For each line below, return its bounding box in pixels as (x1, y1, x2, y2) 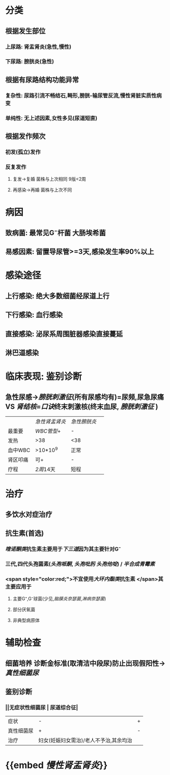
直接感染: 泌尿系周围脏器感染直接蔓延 (5, 330, 123, 338)
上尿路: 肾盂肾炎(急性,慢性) (5, 43, 72, 50)
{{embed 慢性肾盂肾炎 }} (5, 759, 108, 771)
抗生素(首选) (5, 529, 44, 537)
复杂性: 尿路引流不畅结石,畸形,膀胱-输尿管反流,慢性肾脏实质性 (5, 92, 157, 99)
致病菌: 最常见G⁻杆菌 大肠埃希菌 (5, 228, 106, 237)
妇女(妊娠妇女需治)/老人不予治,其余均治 (38, 737, 132, 744)
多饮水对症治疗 (5, 510, 52, 518)
